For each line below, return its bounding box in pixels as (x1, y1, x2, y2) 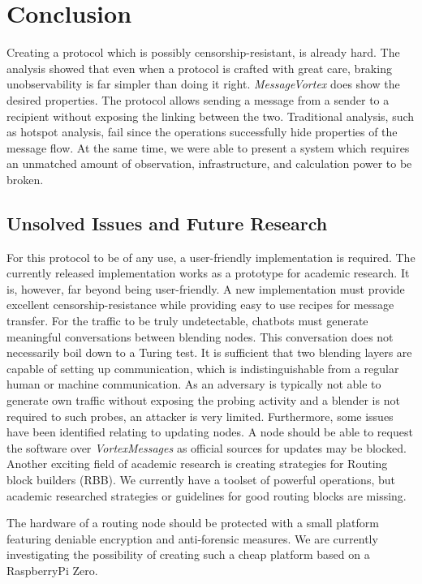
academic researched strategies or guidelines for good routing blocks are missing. (6, 487, 407, 504)
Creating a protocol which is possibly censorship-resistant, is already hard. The (6, 44, 400, 61)
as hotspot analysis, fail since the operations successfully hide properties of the (6, 123, 398, 140)
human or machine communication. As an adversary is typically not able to (6, 376, 381, 393)
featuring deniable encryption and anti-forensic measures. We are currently (6, 530, 378, 547)
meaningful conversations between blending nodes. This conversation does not (6, 328, 394, 345)
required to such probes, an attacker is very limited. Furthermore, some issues (6, 407, 394, 424)
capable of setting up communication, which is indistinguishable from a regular (6, 359, 399, 376)
